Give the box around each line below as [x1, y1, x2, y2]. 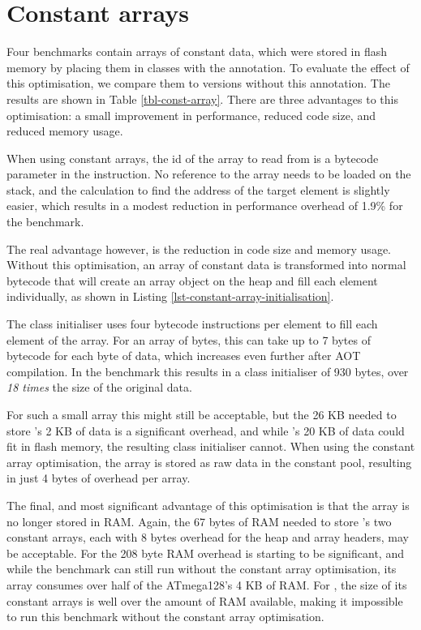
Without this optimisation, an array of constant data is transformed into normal [6, 256, 406, 273]
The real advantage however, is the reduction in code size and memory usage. [6, 240, 391, 257]
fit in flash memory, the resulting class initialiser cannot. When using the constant [6, 438, 415, 455]
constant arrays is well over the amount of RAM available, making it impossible [6, 592, 403, 609]
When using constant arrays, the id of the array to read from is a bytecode [6, 149, 379, 166]
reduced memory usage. [6, 122, 123, 139]
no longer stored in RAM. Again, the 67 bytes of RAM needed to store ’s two [6, 512, 392, 529]
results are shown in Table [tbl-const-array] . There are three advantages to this [6, 90, 398, 107]
